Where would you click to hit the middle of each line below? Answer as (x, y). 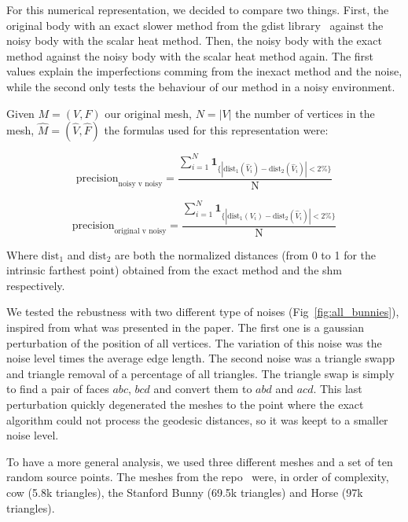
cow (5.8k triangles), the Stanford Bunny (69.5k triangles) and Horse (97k (185, 492)
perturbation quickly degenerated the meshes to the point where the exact (185, 404)
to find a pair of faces (58, 389)
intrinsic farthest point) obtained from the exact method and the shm (174, 270)
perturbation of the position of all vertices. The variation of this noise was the (194, 342)
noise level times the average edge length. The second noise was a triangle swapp (200, 358)
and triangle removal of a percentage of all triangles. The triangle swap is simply (200, 373)
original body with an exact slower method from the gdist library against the (195, 25)
